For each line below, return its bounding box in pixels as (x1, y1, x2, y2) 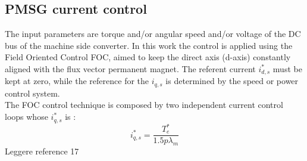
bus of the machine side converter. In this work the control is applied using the (5, 39, 293, 51)
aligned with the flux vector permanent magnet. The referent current (5, 62, 256, 75)
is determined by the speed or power (165, 75, 299, 87)
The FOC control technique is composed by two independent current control (5, 98, 283, 111)
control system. (5, 86, 60, 99)
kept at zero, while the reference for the (5, 75, 149, 87)
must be (272, 62, 302, 75)
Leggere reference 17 (5, 144, 79, 157)
